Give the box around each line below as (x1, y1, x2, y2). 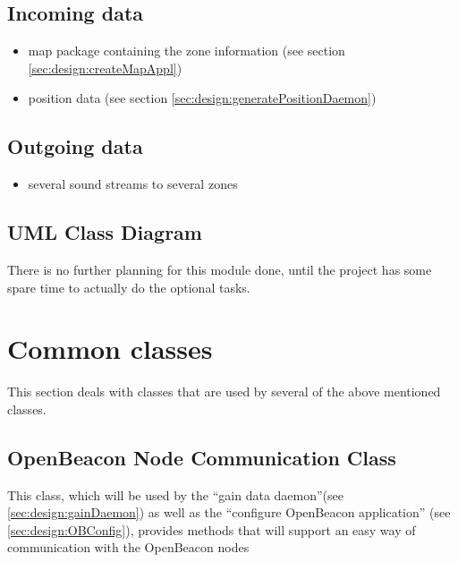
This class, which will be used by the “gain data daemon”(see (7, 485, 344, 504)
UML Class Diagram (7, 218, 202, 246)
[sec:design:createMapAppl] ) (28, 58, 182, 77)
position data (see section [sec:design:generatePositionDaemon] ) (28, 89, 377, 107)
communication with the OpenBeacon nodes (7, 538, 250, 557)
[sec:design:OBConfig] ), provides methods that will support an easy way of (7, 520, 416, 539)
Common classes (7, 330, 213, 367)
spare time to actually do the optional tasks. (7, 277, 250, 296)
